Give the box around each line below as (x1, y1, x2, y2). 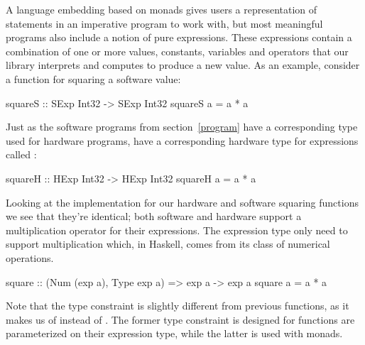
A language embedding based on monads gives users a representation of (6, 2, 317, 16)
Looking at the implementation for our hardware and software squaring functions (6, 195, 359, 209)
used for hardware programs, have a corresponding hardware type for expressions (6, 133, 359, 148)
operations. (6, 250, 54, 265)
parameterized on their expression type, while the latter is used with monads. (6, 326, 343, 341)
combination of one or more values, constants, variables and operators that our (6, 43, 349, 58)
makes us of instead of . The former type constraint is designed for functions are (6, 312, 355, 327)
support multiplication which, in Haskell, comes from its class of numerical (6, 236, 330, 251)
